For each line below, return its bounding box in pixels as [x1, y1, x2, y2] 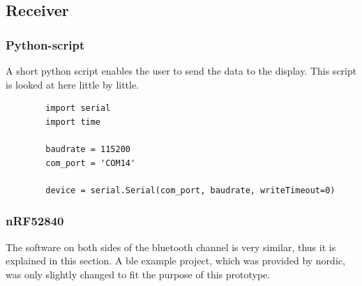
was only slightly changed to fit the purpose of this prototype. [6, 266, 271, 281]
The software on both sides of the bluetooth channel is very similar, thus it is [6, 239, 336, 254]
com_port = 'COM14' [45, 158, 136, 168]
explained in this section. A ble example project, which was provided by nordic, [6, 253, 345, 268]
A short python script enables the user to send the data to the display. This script [6, 63, 357, 77]
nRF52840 [6, 212, 64, 229]
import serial [45, 103, 111, 114]
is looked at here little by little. [6, 77, 139, 91]
